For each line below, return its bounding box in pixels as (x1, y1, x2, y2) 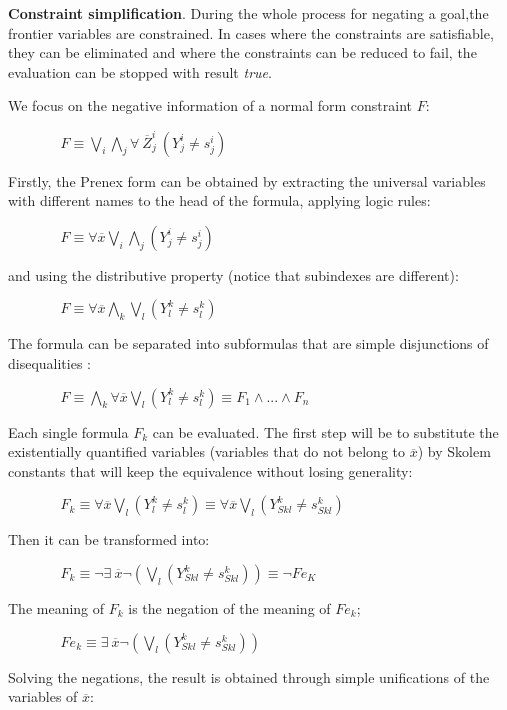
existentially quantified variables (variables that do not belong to (8, 441, 406, 462)
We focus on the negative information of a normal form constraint (8, 95, 412, 116)
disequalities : (8, 353, 91, 374)
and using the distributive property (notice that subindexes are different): (8, 264, 459, 285)
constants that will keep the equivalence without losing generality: (8, 460, 413, 481)
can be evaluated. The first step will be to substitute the (152, 421, 499, 442)
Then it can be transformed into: (8, 529, 210, 550)
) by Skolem (417, 441, 491, 462)
